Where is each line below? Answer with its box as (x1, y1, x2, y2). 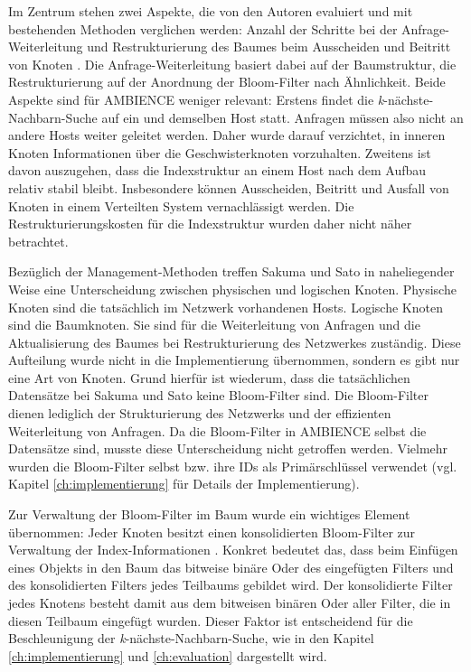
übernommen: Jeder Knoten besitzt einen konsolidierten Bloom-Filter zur (8, 522, 416, 541)
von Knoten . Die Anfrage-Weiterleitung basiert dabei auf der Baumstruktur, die (8, 54, 457, 73)
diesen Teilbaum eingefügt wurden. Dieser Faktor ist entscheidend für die (8, 611, 413, 630)
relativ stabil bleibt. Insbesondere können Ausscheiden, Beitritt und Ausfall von (8, 178, 449, 197)
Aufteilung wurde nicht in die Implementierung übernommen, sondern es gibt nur (8, 350, 460, 369)
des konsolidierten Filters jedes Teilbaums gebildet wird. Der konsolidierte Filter (8, 575, 453, 594)
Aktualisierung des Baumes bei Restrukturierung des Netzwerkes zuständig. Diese (8, 332, 461, 351)
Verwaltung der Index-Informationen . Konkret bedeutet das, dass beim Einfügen (8, 540, 458, 559)
